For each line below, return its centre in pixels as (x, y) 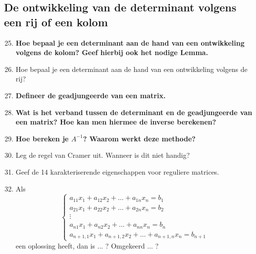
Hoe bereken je (42, 138)
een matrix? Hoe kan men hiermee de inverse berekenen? (116, 122)
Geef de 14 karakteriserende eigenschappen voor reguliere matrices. (117, 171)
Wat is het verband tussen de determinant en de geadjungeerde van (134, 112)
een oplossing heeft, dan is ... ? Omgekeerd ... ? (87, 245)
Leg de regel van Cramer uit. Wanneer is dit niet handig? (102, 155)
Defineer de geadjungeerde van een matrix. (91, 95)
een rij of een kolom (56, 22)
